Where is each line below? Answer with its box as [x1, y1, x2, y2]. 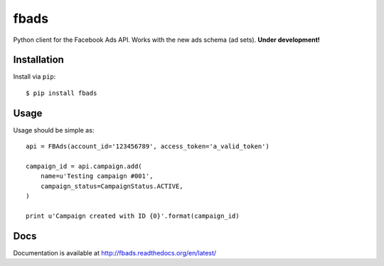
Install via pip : [13, 72, 56, 81]
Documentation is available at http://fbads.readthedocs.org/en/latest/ [13, 248, 217, 257]
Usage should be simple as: [13, 126, 95, 134]
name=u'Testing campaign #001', [40, 172, 154, 180]
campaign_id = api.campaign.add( [26, 162, 142, 170]
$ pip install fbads [26, 89, 97, 97]
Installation [13, 54, 64, 66]
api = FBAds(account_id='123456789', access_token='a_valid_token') [26, 143, 270, 150]
